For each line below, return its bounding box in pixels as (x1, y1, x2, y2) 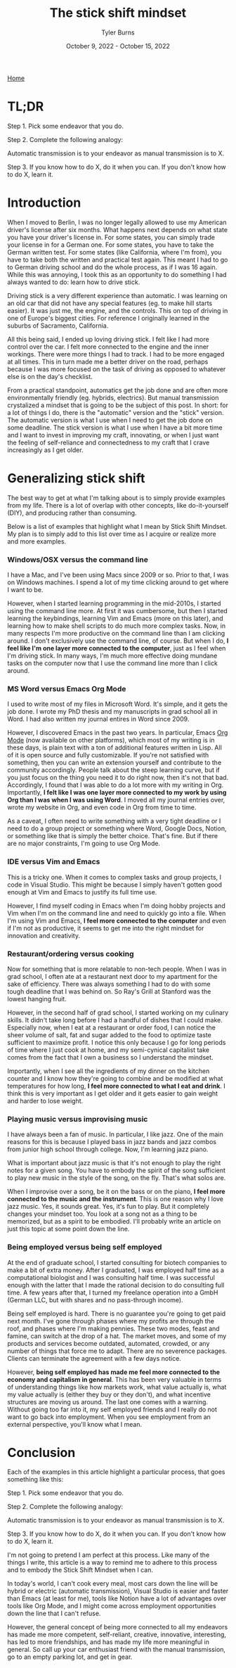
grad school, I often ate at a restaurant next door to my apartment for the (7, 972, 218, 980)
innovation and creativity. (7, 931, 81, 939)
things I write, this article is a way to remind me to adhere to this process (7, 1558, 218, 1567)
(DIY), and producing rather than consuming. (7, 508, 137, 517)
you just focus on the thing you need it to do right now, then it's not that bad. (7, 774, 229, 782)
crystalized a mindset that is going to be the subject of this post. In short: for (7, 401, 228, 409)
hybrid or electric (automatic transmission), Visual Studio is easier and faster (7, 1587, 229, 1596)
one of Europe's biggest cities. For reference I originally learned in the (7, 314, 209, 322)
